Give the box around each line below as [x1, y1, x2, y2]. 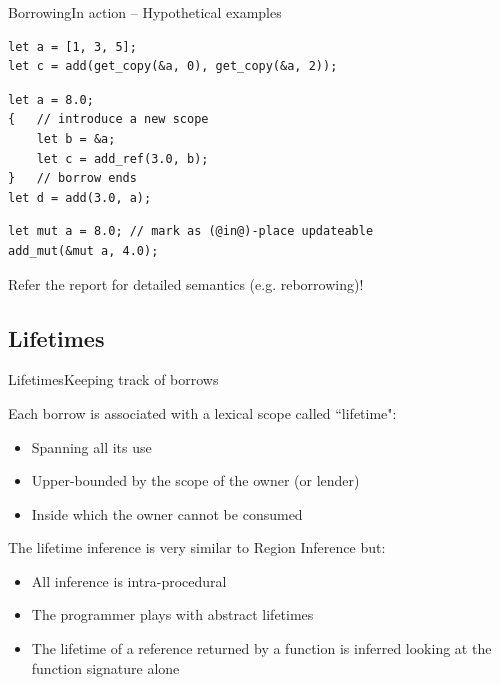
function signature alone [31, 657, 180, 678]
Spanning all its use [31, 436, 152, 457]
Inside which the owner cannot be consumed [31, 503, 303, 524]
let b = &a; [36, 131, 116, 146]
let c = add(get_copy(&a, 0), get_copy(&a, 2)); [8, 59, 338, 74]
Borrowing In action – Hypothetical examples [8, 2, 282, 22]
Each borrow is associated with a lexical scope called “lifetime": [8, 402, 397, 423]
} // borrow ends [8, 171, 137, 186]
